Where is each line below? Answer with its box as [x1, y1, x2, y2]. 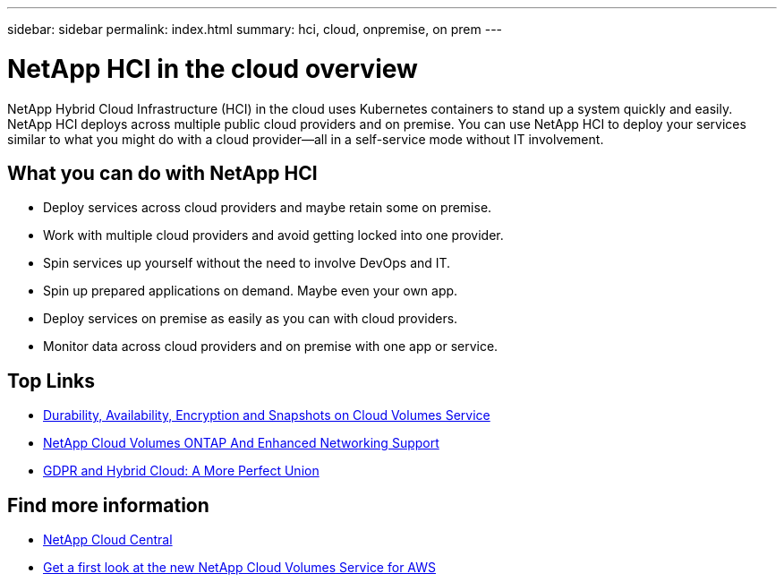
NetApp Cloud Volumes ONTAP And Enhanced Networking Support [43, 435, 439, 451]
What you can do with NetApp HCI [7, 161, 318, 184]
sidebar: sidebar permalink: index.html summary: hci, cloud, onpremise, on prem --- [7, 21, 503, 37]
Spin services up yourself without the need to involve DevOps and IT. [43, 255, 451, 271]
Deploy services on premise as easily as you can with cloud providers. [43, 311, 458, 327]
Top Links [7, 369, 96, 392]
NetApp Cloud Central [43, 532, 173, 548]
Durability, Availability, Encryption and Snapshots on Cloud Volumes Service [43, 407, 490, 424]
